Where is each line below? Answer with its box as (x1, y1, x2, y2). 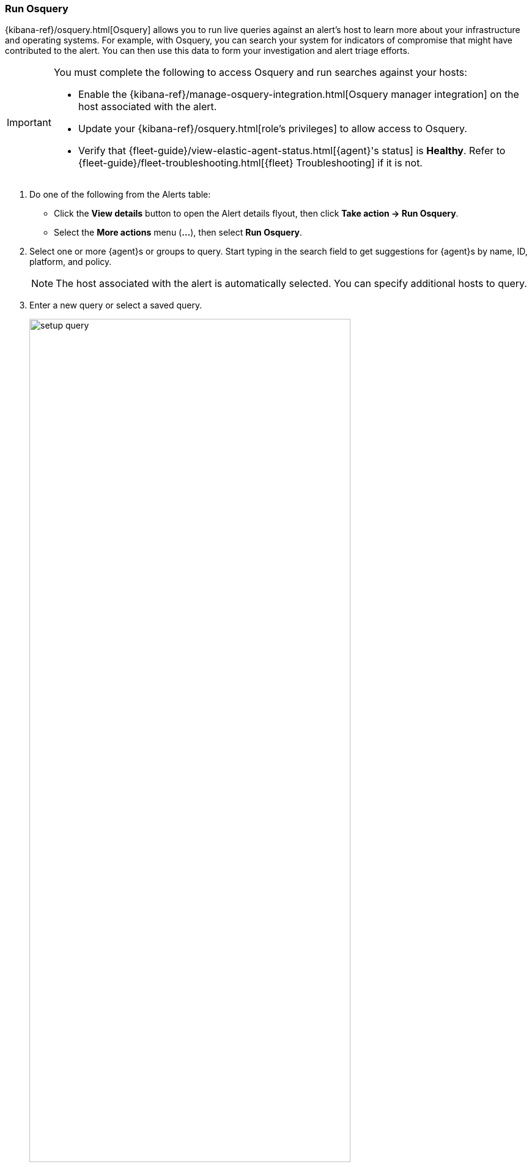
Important (7, 116, 51, 129)
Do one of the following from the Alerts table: (29, 189, 211, 200)
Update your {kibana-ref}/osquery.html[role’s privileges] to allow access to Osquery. (78, 122, 467, 135)
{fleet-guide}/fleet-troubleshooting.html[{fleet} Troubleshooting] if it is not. (78, 157, 423, 170)
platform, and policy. (29, 256, 112, 267)
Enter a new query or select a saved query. (29, 300, 202, 311)
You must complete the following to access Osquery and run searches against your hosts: (53, 66, 467, 79)
